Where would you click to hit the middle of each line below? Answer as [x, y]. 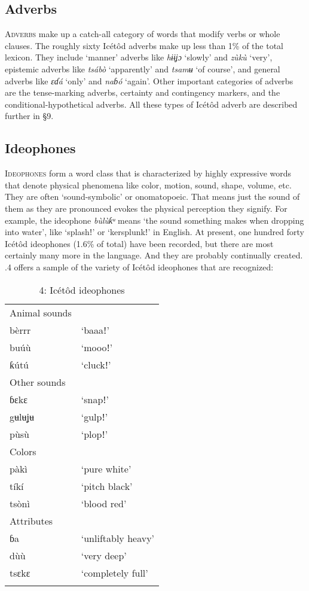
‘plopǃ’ [94, 434]
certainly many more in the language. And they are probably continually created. [154, 255]
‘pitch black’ [107, 486]
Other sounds [38, 382]
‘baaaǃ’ [95, 330]
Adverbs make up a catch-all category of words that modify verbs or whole [143, 34]
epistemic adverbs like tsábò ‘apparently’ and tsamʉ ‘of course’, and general [143, 68]
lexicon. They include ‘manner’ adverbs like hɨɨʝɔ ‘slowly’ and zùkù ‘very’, [139, 57]
